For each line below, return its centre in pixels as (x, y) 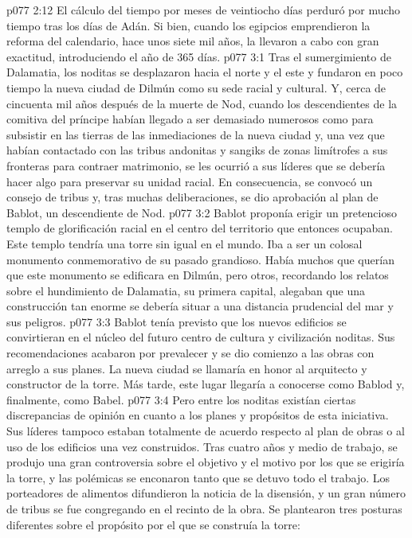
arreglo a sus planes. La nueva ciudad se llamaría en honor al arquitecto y (187, 368)
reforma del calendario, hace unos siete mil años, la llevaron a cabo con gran (193, 41)
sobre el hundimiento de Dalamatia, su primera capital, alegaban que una (186, 290)
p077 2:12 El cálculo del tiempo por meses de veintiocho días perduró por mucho (204, 10)
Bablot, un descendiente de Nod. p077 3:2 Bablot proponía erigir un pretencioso (202, 212)
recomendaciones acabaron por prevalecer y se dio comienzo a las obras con (190, 353)
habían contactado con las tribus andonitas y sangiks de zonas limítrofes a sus (197, 150)
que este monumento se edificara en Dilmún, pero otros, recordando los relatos (198, 275)
